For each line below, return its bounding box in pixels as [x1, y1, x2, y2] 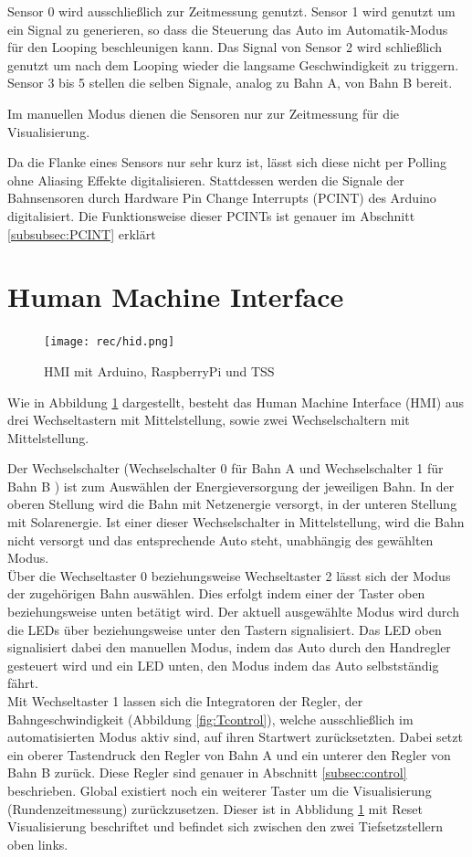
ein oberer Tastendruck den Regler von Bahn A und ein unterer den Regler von [7, 745, 451, 764]
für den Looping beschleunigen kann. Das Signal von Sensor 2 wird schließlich [7, 37, 443, 57]
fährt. [7, 673, 38, 693]
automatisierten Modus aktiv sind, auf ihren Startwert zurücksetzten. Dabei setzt [7, 727, 463, 746]
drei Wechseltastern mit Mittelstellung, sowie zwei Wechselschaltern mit [7, 410, 410, 429]
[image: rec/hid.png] [44, 335, 175, 349]
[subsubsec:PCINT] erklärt [7, 224, 156, 243]
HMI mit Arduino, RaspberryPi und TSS [44, 361, 275, 380]
